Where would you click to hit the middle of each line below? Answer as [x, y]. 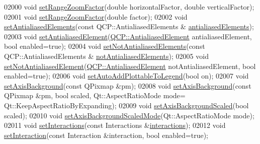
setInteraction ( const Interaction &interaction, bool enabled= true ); [106, 135]
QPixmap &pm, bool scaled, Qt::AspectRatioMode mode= [95, 95]
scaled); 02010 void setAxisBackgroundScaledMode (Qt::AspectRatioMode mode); [129, 115]
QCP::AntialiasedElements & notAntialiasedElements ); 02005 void [106, 56]
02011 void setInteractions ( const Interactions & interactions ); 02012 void [115, 125]
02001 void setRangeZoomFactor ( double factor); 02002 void [96, 16]
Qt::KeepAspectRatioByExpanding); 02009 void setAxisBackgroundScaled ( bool [126, 105]
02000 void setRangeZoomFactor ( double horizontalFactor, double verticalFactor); [129, 7]
